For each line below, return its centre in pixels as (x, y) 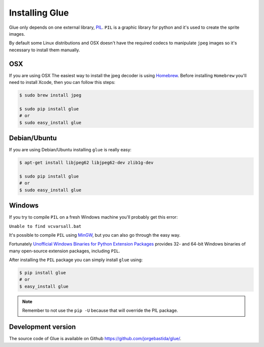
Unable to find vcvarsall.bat (45, 226)
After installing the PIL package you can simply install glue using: (76, 260)
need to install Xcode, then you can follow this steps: (62, 82)
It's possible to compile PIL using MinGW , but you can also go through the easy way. (95, 235)
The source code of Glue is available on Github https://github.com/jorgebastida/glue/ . (95, 339)
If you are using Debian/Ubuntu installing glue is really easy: (70, 150)
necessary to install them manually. (44, 50)
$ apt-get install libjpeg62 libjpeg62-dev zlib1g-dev (86, 163)
